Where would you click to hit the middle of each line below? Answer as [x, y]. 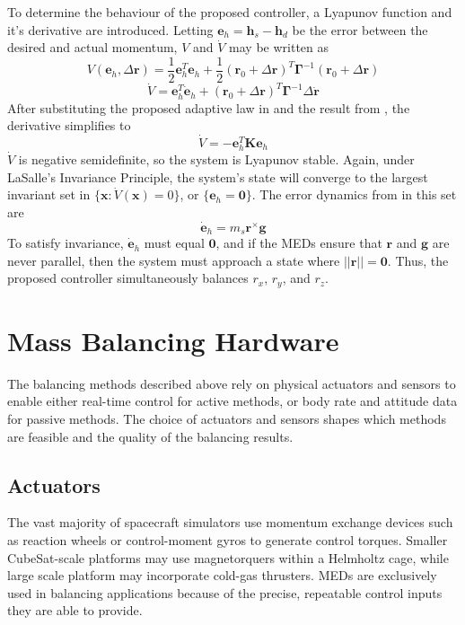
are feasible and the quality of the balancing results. [150, 436]
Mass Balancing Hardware [173, 340]
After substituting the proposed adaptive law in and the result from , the [209, 107]
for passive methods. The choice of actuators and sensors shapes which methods [227, 419]
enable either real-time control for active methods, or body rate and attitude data [232, 401]
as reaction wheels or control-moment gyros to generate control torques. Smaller [228, 540]
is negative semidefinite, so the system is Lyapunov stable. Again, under [216, 159]
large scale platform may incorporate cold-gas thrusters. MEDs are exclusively [222, 575]
